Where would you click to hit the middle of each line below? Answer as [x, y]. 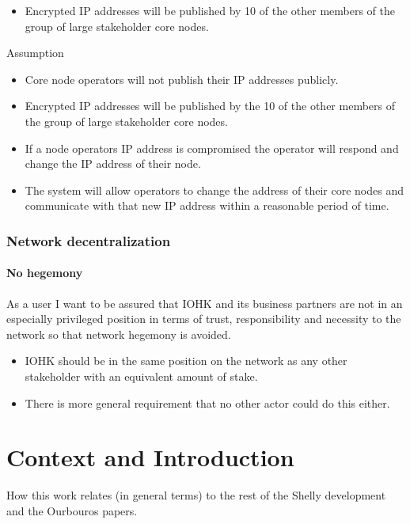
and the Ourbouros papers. [72, 510]
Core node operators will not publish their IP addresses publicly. [182, 79]
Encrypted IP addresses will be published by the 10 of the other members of [210, 106]
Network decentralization [89, 240]
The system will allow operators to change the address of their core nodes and [214, 190]
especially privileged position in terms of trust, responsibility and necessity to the [204, 319]
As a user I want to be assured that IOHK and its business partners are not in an [205, 303]
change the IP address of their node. [113, 163]
